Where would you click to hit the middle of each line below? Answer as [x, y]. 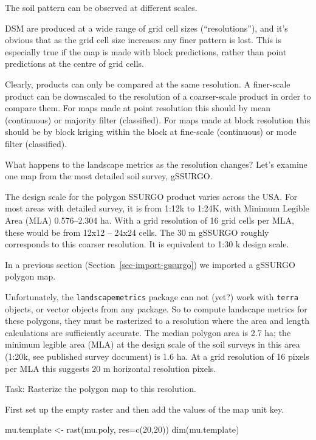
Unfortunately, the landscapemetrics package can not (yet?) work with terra [152, 296]
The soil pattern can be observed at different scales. [101, 7]
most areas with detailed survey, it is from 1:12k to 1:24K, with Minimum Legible [157, 208]
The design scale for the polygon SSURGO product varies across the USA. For [151, 196]
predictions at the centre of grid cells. [74, 64]
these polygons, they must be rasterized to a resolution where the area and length [157, 321]
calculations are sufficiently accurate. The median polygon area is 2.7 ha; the [148, 332]
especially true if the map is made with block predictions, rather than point [146, 51]
